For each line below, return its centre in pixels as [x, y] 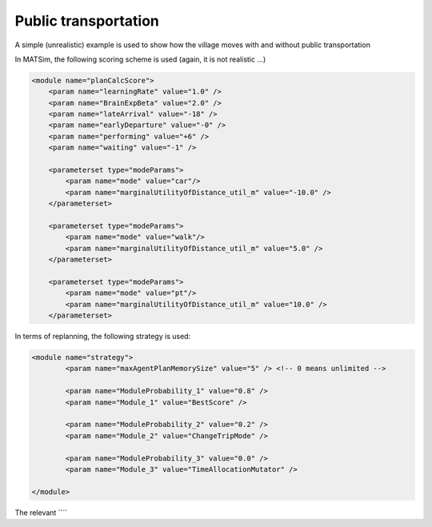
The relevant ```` [41, 513]
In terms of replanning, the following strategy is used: [103, 337]
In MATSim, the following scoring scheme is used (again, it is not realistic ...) [140, 59]
